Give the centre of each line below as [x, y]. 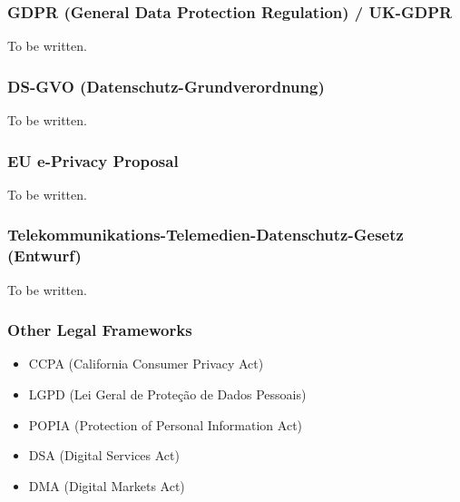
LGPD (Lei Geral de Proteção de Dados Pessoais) [167, 394]
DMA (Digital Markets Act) [107, 485]
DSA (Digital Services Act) [104, 455]
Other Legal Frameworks [100, 330]
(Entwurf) [44, 256]
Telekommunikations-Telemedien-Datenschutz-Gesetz [206, 235]
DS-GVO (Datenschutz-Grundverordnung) [166, 86]
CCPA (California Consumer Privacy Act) [146, 364]
